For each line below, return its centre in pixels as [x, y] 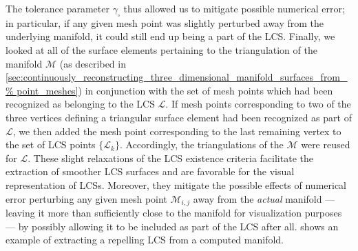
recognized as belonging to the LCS [80, 104]
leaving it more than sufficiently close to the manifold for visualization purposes [174, 212]
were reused [326, 144]
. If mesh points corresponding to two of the [258, 104]
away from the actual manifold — [264, 198]
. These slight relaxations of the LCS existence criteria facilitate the [170, 158]
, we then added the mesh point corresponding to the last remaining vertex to [177, 131]
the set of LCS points [51, 144]
